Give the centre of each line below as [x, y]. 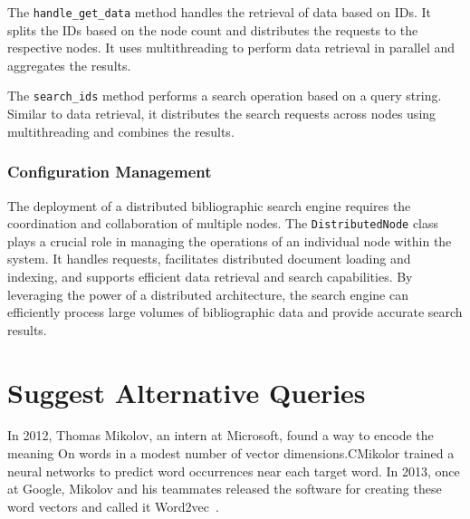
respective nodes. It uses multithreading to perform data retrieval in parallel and [231, 48]
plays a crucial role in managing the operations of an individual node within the [230, 240]
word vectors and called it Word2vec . [113, 506]
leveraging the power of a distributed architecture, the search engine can [208, 294]
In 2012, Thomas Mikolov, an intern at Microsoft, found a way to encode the [221, 435]
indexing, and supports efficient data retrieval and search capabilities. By [210, 276]
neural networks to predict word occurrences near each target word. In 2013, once [234, 471]
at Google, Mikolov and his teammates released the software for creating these [225, 489]
